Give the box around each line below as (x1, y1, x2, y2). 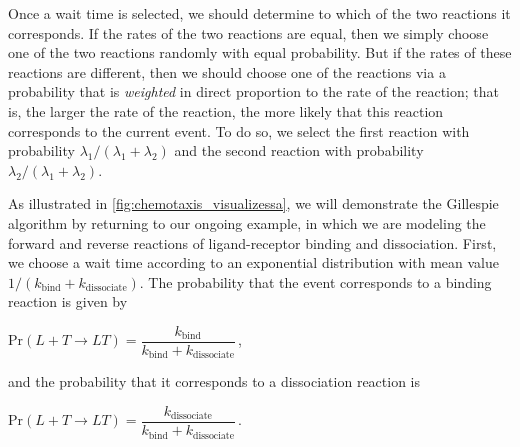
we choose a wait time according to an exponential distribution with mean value (8, 252, 499, 273)
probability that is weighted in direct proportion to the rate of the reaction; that (8, 81, 499, 102)
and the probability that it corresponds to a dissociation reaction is (8, 371, 421, 392)
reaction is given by (8, 291, 128, 312)
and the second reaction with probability (174, 140, 424, 161)
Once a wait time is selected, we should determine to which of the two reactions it (8, 3, 511, 23)
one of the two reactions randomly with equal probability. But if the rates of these (8, 42, 512, 63)
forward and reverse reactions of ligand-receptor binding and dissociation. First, (8, 232, 497, 253)
